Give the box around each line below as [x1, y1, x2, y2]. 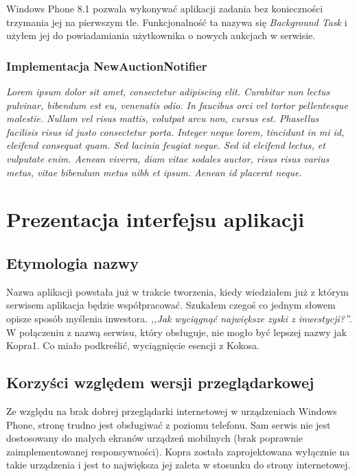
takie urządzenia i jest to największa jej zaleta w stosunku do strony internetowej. [6, 457, 351, 472]
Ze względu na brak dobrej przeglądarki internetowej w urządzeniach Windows [6, 403, 337, 418]
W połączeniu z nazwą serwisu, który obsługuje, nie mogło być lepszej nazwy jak [6, 324, 347, 339]
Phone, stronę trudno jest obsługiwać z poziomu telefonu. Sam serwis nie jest [6, 417, 331, 431]
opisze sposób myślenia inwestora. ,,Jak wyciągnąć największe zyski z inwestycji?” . [6, 311, 352, 325]
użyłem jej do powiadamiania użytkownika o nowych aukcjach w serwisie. [6, 28, 316, 43]
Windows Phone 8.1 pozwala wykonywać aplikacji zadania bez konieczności [6, 1, 323, 15]
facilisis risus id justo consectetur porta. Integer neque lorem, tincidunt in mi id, [6, 124, 345, 139]
